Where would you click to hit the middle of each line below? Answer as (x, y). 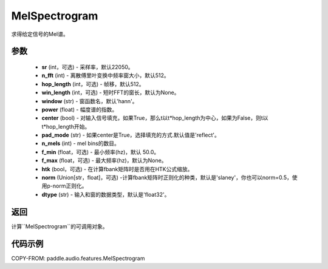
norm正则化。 (70, 186)
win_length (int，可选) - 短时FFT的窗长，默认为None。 (111, 93)
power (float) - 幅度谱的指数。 (80, 109)
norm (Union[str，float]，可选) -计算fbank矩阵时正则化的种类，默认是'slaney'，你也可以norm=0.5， (167, 178)
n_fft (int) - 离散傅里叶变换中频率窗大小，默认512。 (105, 75)
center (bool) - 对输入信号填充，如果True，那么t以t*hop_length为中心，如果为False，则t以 (155, 118)
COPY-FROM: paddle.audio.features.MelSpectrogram (78, 258)
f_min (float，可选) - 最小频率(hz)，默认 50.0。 (101, 152)
